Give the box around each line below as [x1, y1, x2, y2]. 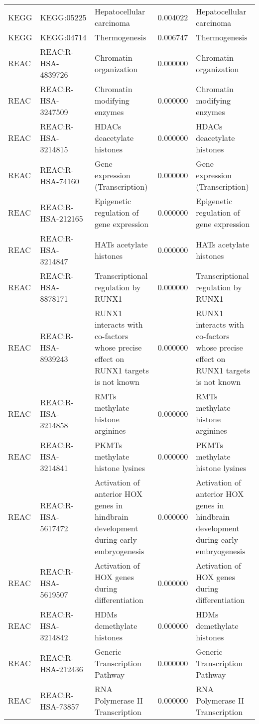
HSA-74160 [40, 175, 79, 187]
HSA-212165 [40, 212, 83, 224]
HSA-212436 [40, 663, 83, 675]
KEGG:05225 [40, 11, 87, 23]
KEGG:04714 [40, 31, 87, 43]
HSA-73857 [40, 700, 79, 712]
